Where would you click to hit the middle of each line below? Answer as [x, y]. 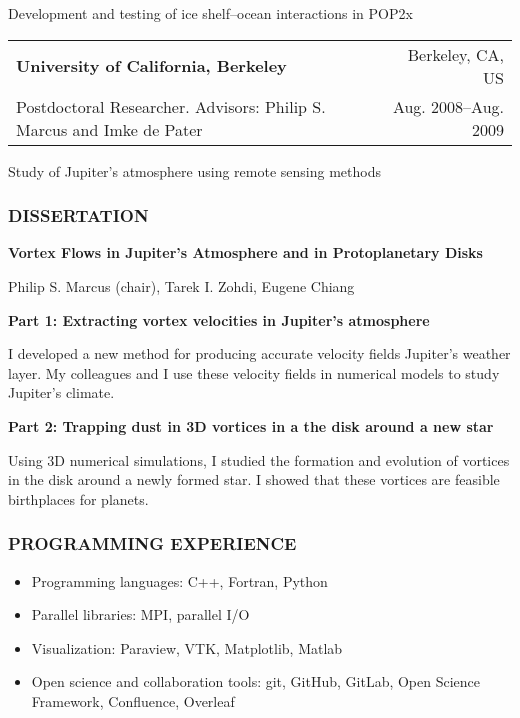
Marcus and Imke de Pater [109, 129]
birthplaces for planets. [78, 498]
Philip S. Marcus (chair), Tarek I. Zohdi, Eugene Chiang [181, 286]
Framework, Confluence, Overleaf [133, 700]
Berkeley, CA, [455, 54]
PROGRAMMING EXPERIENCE [152, 543]
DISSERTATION [78, 215]
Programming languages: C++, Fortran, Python [179, 580]
